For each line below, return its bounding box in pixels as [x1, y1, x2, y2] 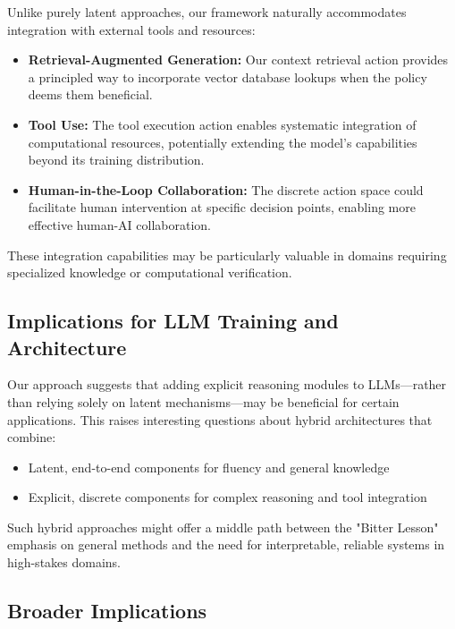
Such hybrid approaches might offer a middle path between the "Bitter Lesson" [7, 517, 439, 536]
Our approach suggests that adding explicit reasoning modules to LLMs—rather [7, 375, 447, 394]
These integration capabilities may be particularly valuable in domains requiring [7, 245, 447, 264]
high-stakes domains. [7, 553, 122, 572]
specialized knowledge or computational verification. [7, 263, 292, 282]
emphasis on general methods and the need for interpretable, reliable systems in [7, 535, 445, 554]
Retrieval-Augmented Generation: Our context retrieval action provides [28, 50, 449, 69]
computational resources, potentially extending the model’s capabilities [28, 132, 417, 151]
